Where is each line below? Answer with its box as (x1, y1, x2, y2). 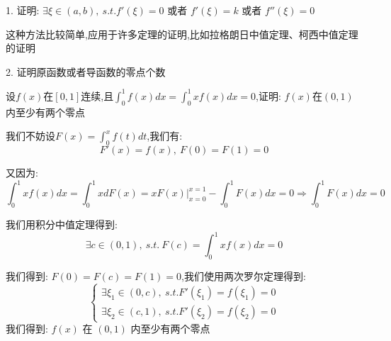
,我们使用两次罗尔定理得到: (181, 268, 306, 283)
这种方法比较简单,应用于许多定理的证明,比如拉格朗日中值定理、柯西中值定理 (6, 26, 358, 41)
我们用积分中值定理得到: (6, 216, 118, 231)
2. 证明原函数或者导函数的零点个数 (6, 64, 166, 79)
